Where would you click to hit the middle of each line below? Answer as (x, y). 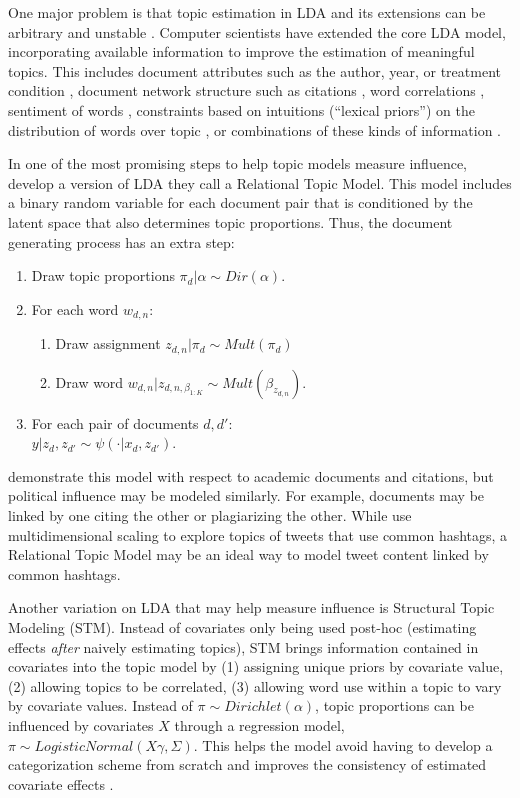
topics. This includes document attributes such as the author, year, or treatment (254, 70)
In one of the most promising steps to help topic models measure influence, (238, 163)
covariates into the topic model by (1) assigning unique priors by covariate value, (256, 666)
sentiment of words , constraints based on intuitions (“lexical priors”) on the (241, 109)
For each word (75, 308)
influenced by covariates (81, 724)
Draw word (89, 381)
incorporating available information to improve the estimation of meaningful (241, 51)
